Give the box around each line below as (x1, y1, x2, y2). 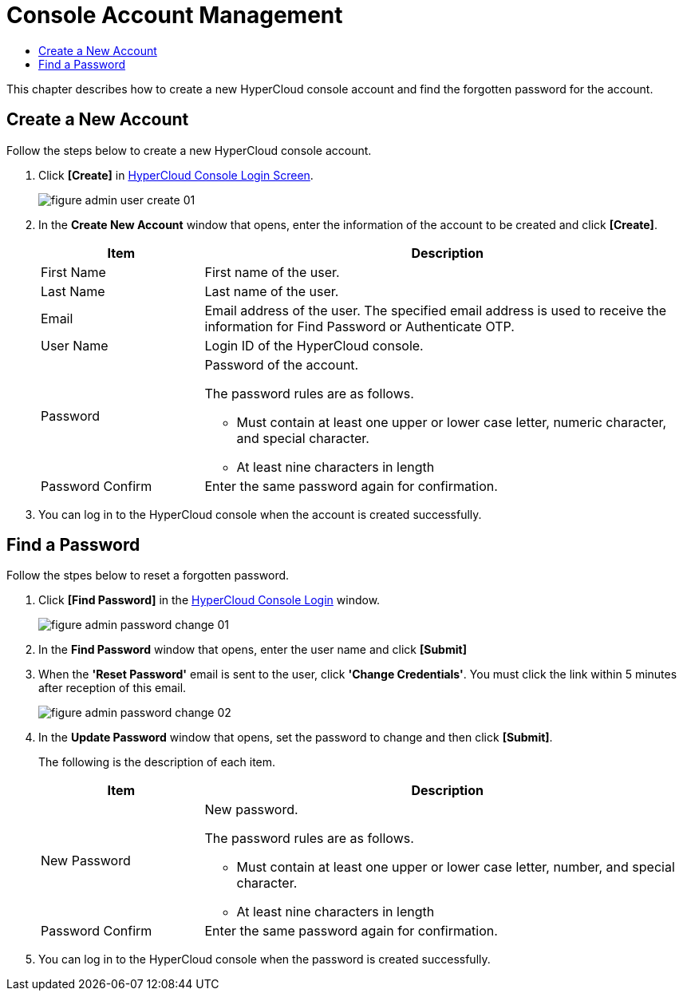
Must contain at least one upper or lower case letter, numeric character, (236, 413, 667, 430)
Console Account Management (6, 2, 343, 29)
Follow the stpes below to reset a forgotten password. (6, 568, 290, 583)
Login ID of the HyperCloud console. (204, 337, 424, 354)
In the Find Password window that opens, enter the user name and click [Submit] (38, 643, 467, 657)
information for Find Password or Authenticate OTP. (204, 318, 515, 334)
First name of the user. (204, 263, 340, 280)
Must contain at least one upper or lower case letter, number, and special (236, 859, 675, 876)
